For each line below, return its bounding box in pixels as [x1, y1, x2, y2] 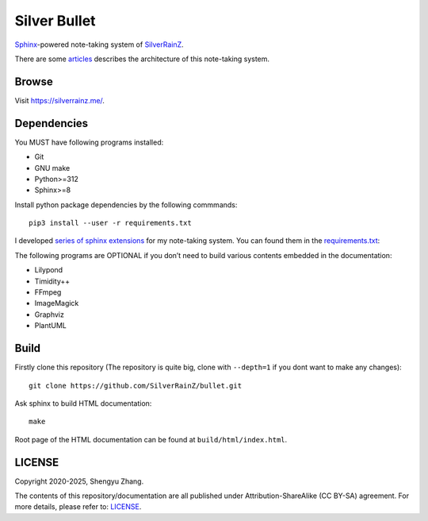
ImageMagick [34, 299, 79, 308]
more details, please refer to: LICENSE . [14, 502, 142, 511]
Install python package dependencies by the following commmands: [14, 199, 238, 210]
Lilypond [34, 265, 63, 275]
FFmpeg [34, 288, 62, 297]
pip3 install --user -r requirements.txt [29, 218, 192, 228]
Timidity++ [34, 276, 71, 286]
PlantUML [34, 321, 67, 330]
